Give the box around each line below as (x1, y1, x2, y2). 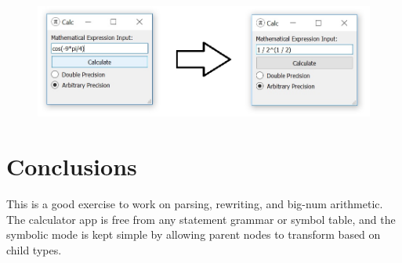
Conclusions (6, 150, 137, 182)
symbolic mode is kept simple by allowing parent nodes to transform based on (6, 226, 381, 243)
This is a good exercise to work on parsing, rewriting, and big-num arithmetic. (6, 196, 383, 212)
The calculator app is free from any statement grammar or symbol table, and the (6, 211, 396, 227)
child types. (6, 241, 62, 258)
